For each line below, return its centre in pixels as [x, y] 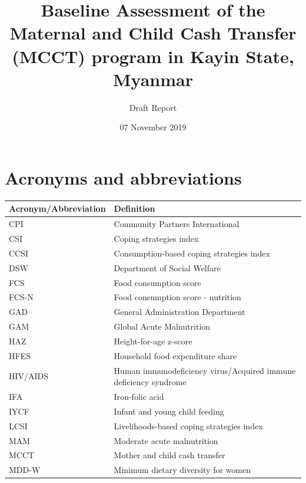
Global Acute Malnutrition [162, 326]
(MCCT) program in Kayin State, [153, 56]
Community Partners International [177, 224]
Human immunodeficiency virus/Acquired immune [205, 370]
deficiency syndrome [150, 382]
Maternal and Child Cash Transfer [153, 33]
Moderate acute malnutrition [166, 440]
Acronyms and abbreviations [123, 177]
